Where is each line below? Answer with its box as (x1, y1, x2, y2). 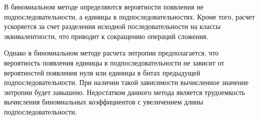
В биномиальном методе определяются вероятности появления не (4, 1, 203, 11)
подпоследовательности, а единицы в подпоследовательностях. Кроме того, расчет (4, 11, 255, 21)
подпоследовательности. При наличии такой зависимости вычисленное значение (4, 77, 248, 87)
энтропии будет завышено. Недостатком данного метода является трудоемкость (4, 86, 245, 97)
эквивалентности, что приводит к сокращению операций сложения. (4, 30, 208, 41)
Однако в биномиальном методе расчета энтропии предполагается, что (4, 47, 219, 58)
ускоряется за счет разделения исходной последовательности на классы (4, 21, 221, 31)
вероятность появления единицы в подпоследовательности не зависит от (4, 57, 224, 67)
